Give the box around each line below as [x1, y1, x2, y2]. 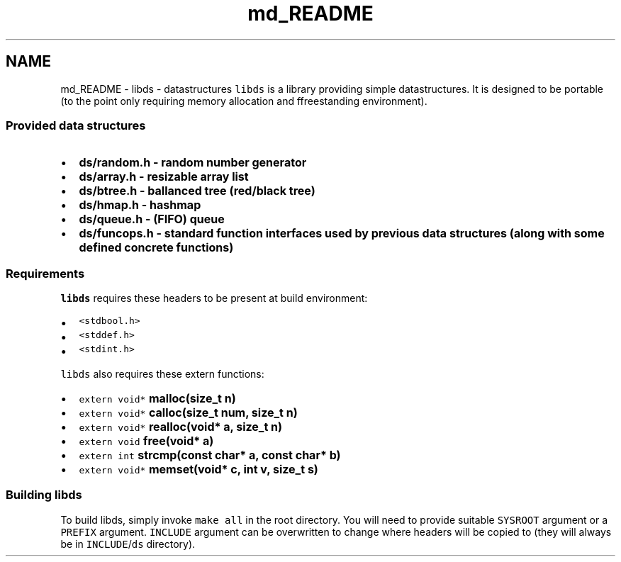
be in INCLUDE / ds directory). [60, 537, 196, 550]
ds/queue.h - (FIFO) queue [79, 212, 225, 227]
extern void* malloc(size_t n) [79, 391, 236, 406]
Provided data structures [6, 118, 146, 133]
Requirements [6, 266, 85, 281]
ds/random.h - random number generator [79, 155, 307, 170]
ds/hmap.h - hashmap [79, 198, 201, 213]
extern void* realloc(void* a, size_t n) [79, 420, 283, 434]
